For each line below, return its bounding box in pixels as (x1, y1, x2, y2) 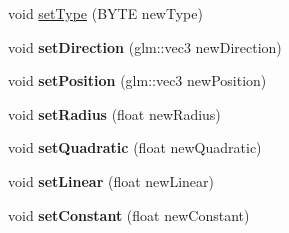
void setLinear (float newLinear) (8, 170, 214, 191)
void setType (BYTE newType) (8, 3, 203, 23)
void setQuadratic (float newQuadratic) (8, 137, 262, 158)
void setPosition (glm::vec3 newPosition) (8, 70, 267, 91)
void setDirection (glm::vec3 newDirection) (8, 36, 282, 57)
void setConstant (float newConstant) (8, 204, 250, 225)
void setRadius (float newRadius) (8, 103, 221, 124)
